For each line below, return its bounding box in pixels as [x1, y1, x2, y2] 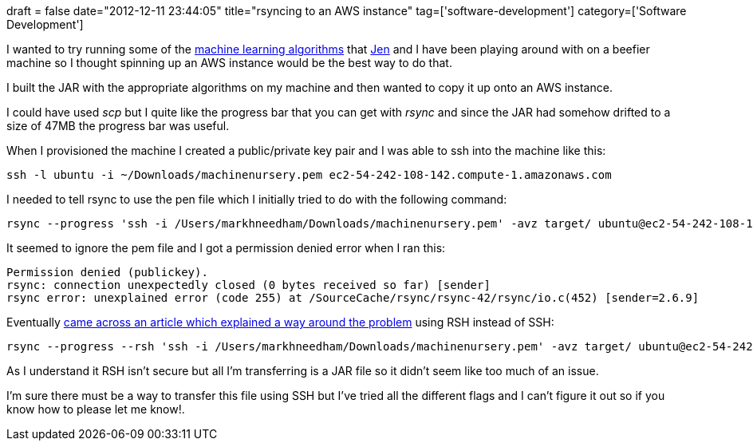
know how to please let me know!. [6, 402, 185, 416]
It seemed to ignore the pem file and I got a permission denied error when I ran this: [6, 241, 446, 255]
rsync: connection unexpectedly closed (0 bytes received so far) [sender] [6, 279, 491, 291]
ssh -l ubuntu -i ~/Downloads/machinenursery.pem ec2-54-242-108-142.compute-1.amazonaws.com [6, 168, 612, 181]
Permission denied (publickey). [6, 266, 208, 279]
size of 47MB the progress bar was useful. [6, 119, 230, 133]
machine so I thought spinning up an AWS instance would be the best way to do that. [6, 56, 452, 69]
